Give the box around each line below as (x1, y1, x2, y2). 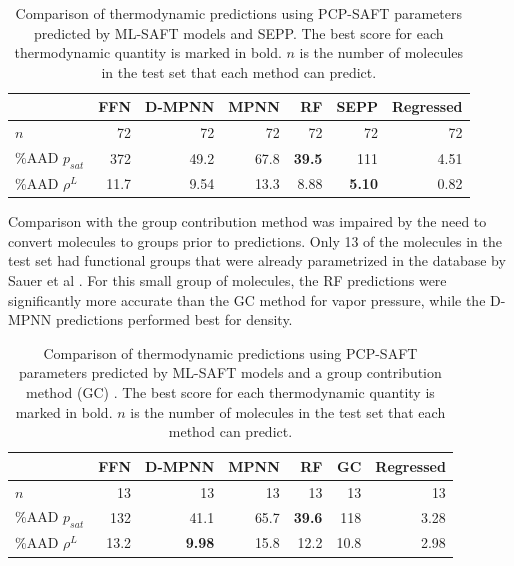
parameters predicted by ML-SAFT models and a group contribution (19, 362, 442, 383)
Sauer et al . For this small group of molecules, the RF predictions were (8, 269, 447, 290)
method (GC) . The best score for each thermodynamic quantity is (26, 381, 435, 402)
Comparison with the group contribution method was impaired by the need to (8, 211, 487, 232)
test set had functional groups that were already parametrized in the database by (8, 250, 506, 271)
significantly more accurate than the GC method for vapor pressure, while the (8, 289, 486, 310)
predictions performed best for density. (56, 309, 293, 330)
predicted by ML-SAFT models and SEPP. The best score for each (33, 22, 444, 43)
